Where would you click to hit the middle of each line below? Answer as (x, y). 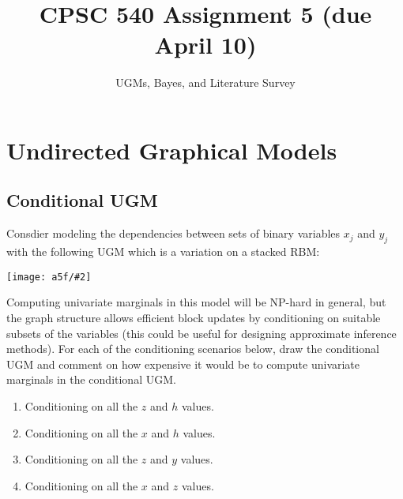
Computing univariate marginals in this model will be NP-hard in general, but (196, 302)
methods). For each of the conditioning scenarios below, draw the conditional (193, 349)
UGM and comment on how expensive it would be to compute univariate (183, 364)
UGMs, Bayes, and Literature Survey (205, 83)
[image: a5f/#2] (49, 277)
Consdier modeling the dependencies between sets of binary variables (173, 233)
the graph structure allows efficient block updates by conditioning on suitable (194, 317)
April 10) (205, 45)
